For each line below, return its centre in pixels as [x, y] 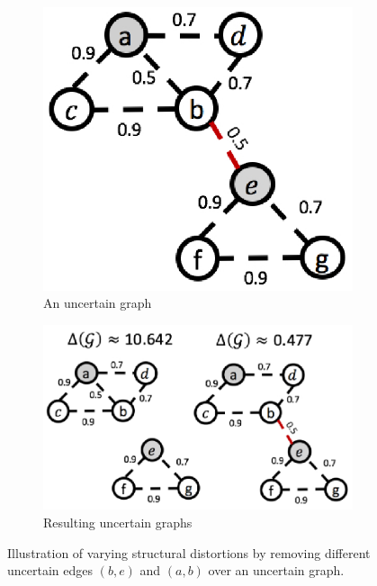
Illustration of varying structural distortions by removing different [189, 552]
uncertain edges [50, 570]
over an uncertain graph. [276, 570]
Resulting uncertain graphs [118, 523]
